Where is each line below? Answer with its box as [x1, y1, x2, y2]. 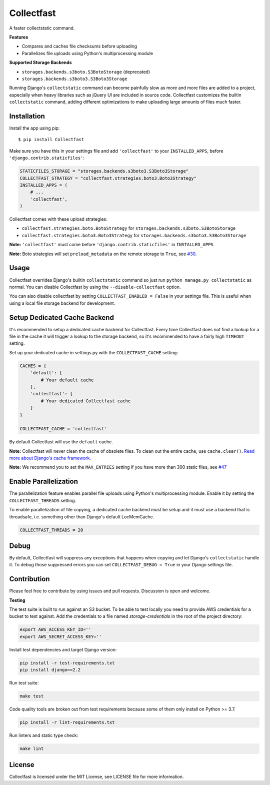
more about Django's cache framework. [9, 455, 91, 461]
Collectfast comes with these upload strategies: [9, 216, 107, 222]
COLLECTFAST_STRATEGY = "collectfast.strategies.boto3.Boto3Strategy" [19, 175, 197, 181]
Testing [9, 597, 25, 603]
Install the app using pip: [9, 125, 60, 131]
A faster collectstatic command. [9, 25, 75, 31]
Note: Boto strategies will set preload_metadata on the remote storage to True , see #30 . [9, 251, 197, 257]
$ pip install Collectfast [18, 137, 84, 143]
